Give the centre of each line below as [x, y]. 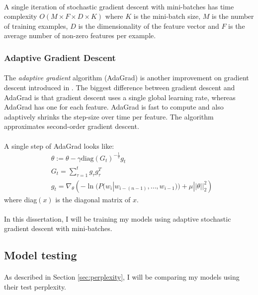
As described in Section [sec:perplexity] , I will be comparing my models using [122, 277]
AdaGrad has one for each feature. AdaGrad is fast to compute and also [114, 107]
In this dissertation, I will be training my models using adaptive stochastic [118, 218]
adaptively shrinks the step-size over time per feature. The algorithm [109, 116]
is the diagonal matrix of [93, 199]
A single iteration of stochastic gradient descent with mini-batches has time [119, 6]
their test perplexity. [35, 287]
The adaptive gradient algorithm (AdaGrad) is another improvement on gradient [127, 78]
